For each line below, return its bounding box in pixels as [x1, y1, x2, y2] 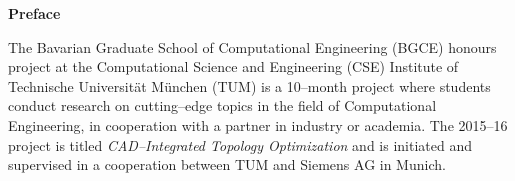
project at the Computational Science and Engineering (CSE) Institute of [8, 56, 459, 77]
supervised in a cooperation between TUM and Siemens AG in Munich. [8, 154, 446, 175]
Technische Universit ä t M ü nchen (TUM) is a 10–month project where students [8, 75, 491, 96]
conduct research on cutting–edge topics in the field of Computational [8, 95, 437, 116]
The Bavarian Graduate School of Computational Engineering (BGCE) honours [8, 36, 497, 57]
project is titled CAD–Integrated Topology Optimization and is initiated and [8, 134, 472, 155]
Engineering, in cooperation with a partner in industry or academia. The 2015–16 [8, 114, 508, 135]
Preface [8, 3, 61, 23]
